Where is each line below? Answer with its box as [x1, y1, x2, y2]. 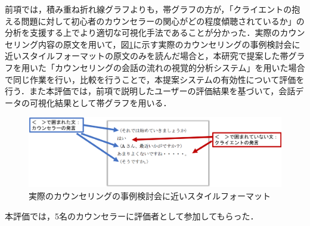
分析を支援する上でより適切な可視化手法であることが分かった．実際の [5, 26, 280, 39]
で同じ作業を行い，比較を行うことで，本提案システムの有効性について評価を [5, 73, 305, 85]
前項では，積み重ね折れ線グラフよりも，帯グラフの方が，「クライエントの [5, 3, 292, 15]
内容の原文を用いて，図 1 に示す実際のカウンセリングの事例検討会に [38, 38, 300, 50]
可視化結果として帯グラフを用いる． [29, 96, 172, 109]
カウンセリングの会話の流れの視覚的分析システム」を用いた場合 [54, 61, 305, 73]
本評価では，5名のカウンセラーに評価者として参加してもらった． [5, 209, 259, 222]
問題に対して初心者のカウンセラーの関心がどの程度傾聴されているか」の [21, 14, 305, 27]
